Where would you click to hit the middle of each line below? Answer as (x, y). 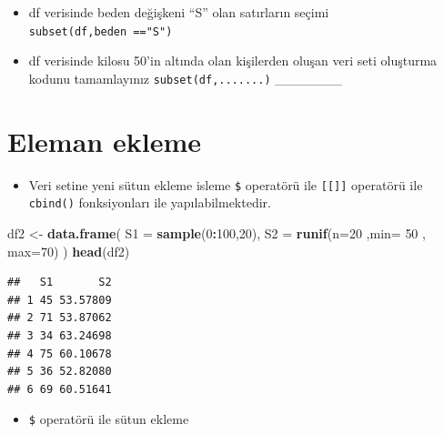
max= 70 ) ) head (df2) (69, 251)
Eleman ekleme (104, 141)
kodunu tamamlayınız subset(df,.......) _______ (185, 78)
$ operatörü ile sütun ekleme (109, 419)
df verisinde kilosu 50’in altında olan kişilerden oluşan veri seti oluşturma (233, 61)
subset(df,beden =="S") (101, 31)
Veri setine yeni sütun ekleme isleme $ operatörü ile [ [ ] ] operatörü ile (226, 184)
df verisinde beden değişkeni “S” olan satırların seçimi (179, 12)
